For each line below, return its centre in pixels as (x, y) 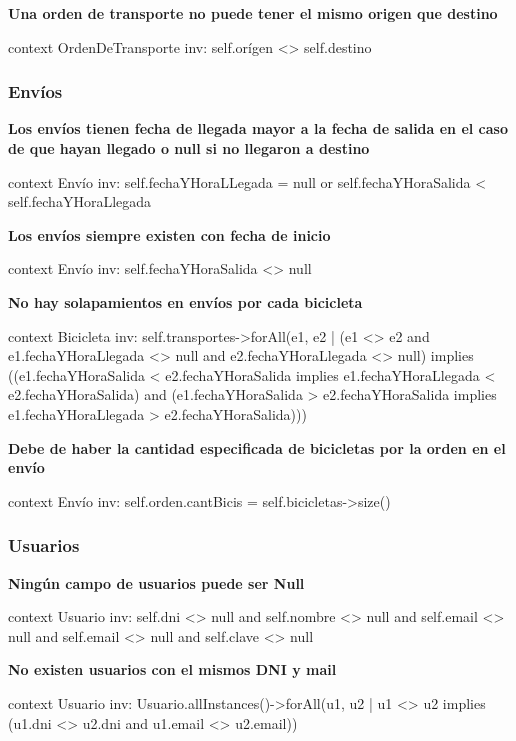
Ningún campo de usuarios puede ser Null (156, 582)
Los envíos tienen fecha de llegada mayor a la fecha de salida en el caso (258, 128)
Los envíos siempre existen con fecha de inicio (169, 234)
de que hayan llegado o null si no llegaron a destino (189, 148)
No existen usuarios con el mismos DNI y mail (172, 669)
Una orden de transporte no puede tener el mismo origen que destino (253, 13)
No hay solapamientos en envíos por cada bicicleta (185, 301)
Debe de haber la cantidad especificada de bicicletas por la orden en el (257, 447)
